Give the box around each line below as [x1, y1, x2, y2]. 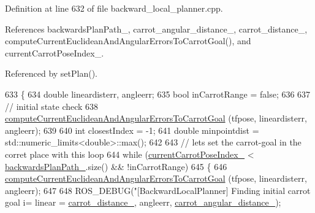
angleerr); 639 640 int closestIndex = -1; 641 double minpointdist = [5, 123, 259, 136]
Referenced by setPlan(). [5, 67, 98, 80]
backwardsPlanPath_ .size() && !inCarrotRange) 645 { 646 [5, 160, 227, 172]
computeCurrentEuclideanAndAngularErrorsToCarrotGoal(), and [5, 34, 251, 47]
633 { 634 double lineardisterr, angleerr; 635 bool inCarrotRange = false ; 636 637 [5, 87, 311, 100]
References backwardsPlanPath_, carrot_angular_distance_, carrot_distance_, [5, 22, 308, 35]
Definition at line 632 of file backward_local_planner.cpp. [5, 2, 223, 14]
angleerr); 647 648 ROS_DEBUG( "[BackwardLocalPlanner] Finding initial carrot [5, 184, 311, 196]
